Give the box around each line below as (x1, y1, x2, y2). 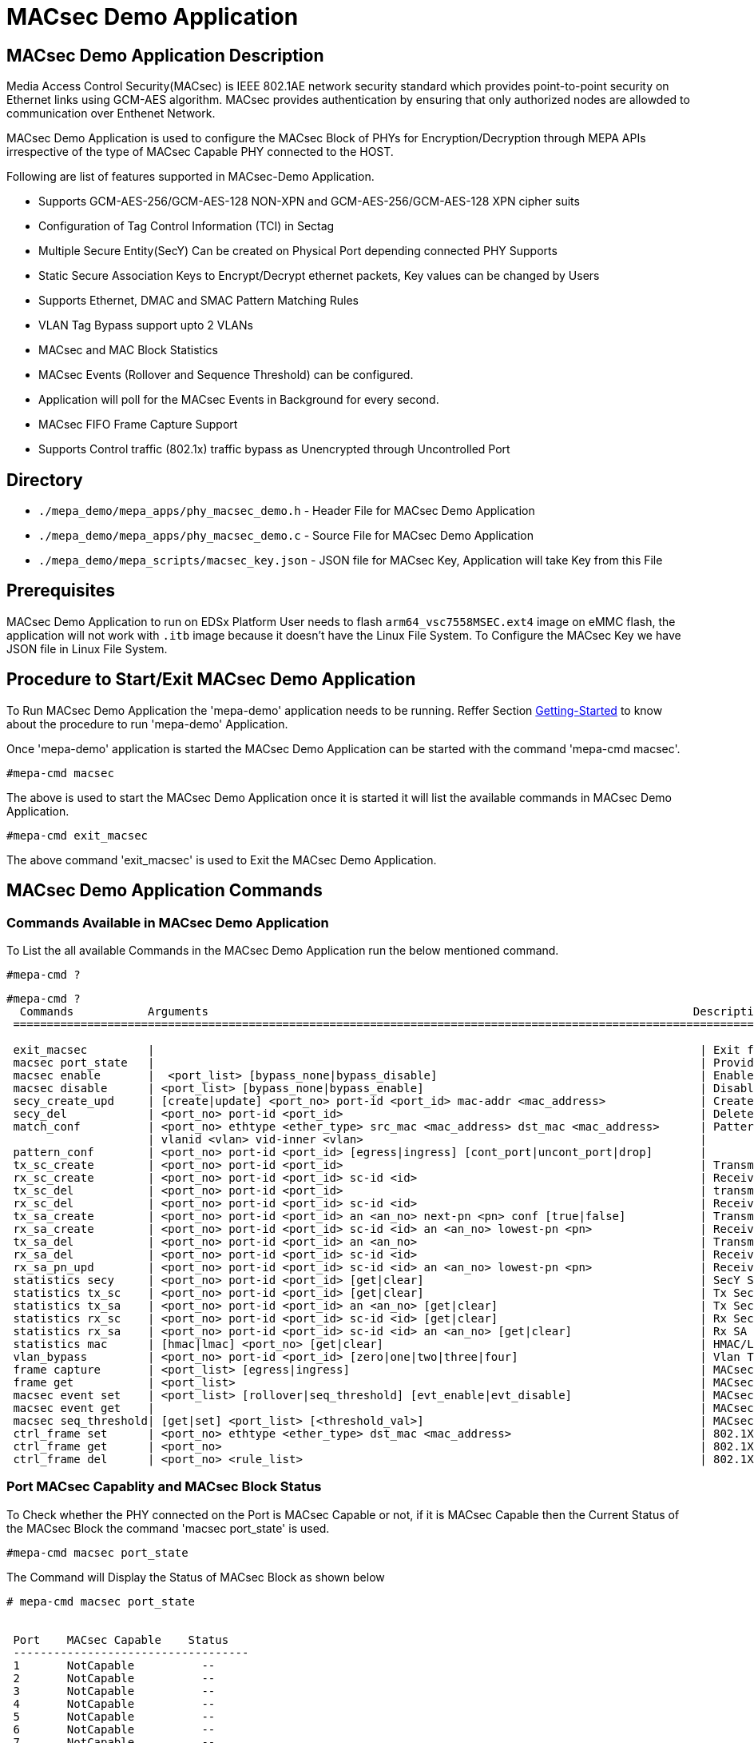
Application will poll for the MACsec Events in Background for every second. (38, 393, 439, 407)
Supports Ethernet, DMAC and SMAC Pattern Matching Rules (38, 293, 359, 308)
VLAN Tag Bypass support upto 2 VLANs (38, 318, 253, 333)
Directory (6, 469, 83, 490)
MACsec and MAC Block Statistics (38, 343, 218, 357)
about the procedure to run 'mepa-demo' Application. (6, 716, 288, 731)
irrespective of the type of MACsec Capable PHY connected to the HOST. (6, 145, 394, 159)
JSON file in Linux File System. (6, 641, 168, 656)
